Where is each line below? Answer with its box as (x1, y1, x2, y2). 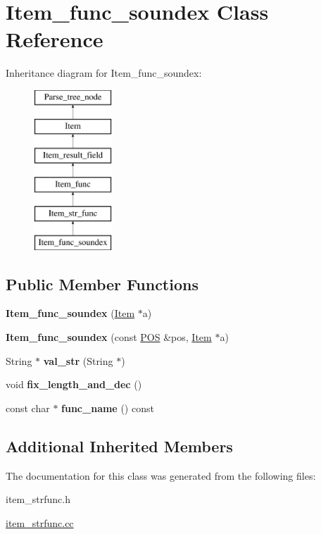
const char (6, 400, 50, 415)
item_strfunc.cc (6, 515, 74, 530)
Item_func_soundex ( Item (6, 306, 135, 321)
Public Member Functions (6, 273, 199, 294)
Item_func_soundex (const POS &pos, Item (6, 330, 212, 344)
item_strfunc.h (6, 492, 70, 507)
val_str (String (43, 353, 113, 368)
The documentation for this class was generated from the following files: (6, 468, 316, 483)
